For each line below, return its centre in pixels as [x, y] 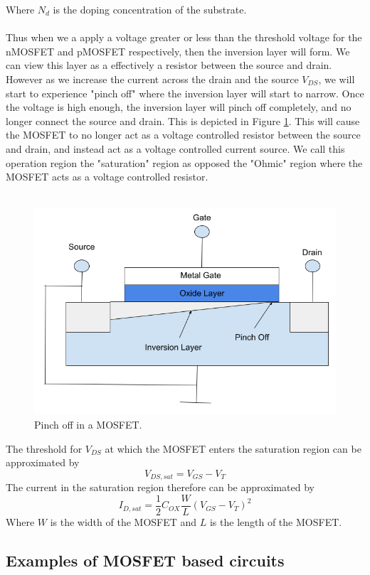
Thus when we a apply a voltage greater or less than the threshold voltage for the [184, 37]
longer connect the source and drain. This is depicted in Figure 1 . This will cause [183, 120]
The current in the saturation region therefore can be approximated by [160, 487]
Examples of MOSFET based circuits [145, 560]
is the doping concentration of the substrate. [150, 9]
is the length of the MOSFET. [276, 521]
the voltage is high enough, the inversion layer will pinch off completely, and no [179, 107]
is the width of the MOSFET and [123, 521]
